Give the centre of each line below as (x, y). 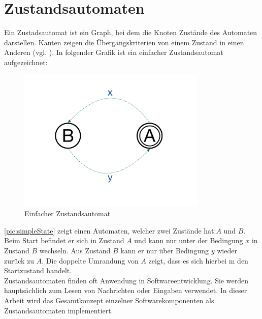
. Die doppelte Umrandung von (90, 260)
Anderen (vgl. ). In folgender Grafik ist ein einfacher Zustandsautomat (114, 52)
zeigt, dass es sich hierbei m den (198, 260)
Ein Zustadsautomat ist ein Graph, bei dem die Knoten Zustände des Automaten (131, 32)
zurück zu (19, 260)
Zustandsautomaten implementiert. (59, 310)
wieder (227, 250)
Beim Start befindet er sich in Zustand (64, 240)
